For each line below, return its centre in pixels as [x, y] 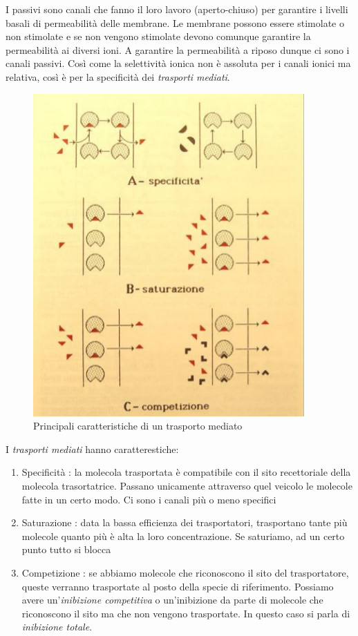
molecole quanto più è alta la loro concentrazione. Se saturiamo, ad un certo [183, 536]
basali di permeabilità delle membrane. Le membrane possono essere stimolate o [175, 22]
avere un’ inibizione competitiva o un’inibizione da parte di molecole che [172, 600]
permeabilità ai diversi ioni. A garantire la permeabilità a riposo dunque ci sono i [178, 49]
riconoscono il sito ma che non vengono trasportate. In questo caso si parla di [186, 613]
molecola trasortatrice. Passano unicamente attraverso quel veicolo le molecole [187, 485]
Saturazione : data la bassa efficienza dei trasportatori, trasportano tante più [185, 522]
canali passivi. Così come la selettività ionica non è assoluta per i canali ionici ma [178, 63]
